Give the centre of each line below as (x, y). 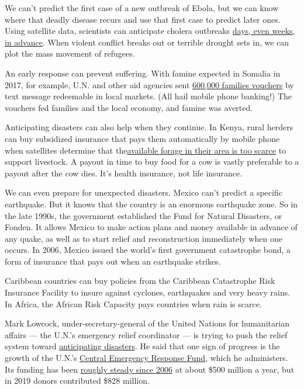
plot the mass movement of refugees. (70, 53)
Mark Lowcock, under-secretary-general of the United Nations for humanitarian (147, 323)
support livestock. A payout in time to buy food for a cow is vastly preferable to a (152, 161)
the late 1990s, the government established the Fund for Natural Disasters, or (144, 215)
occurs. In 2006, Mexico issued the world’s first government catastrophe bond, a (148, 250)
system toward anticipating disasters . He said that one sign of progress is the (142, 346)
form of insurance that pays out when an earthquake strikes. (113, 261)
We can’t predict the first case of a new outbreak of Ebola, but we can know (142, 8)
